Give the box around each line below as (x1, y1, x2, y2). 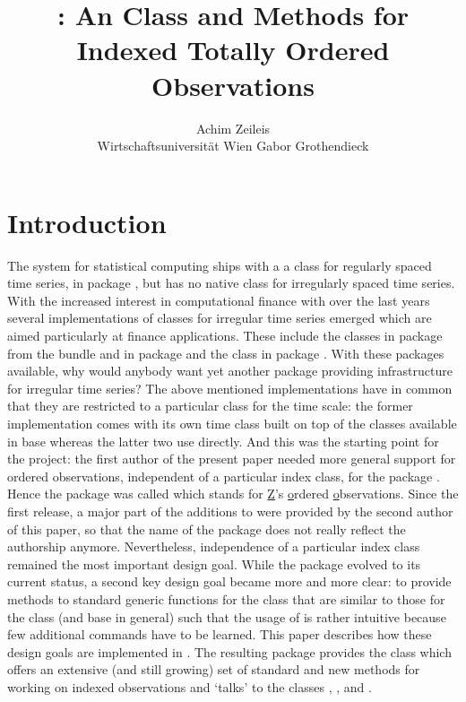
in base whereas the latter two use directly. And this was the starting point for (7, 431, 439, 450)
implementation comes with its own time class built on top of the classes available (7, 413, 457, 432)
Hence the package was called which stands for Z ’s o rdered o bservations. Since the (7, 484, 459, 503)
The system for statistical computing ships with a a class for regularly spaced (7, 256, 432, 274)
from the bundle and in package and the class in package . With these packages (7, 343, 444, 362)
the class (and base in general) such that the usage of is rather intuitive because (7, 607, 446, 626)
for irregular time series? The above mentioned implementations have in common (7, 378, 453, 397)
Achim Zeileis (195, 118, 271, 137)
